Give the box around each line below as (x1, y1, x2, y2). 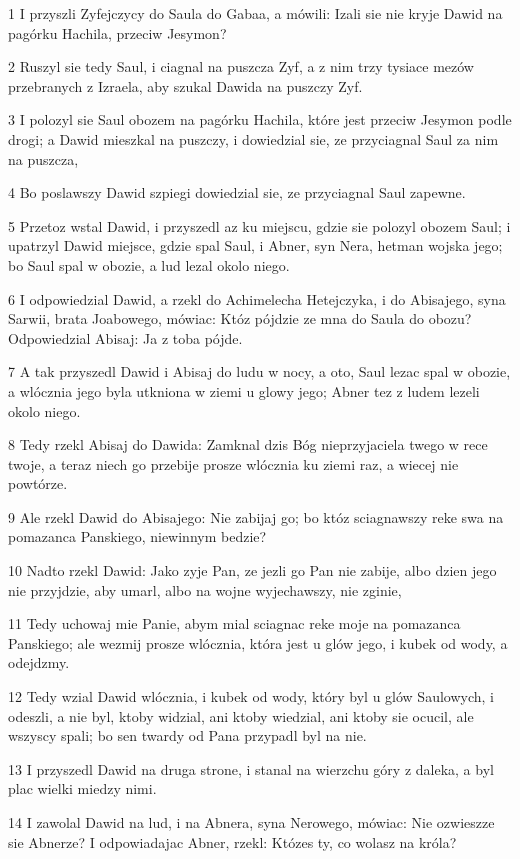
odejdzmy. (8, 652, 70, 673)
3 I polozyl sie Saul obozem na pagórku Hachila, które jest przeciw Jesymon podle (8, 109, 512, 130)
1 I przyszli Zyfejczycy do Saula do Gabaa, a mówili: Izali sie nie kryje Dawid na (8, 3, 503, 23)
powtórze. (8, 473, 68, 494)
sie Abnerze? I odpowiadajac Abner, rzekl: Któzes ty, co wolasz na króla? (8, 831, 457, 852)
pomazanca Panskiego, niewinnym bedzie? (8, 526, 267, 547)
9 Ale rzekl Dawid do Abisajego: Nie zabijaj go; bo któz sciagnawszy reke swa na (8, 506, 504, 527)
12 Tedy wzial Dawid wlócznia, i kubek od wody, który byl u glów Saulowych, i (8, 686, 494, 707)
